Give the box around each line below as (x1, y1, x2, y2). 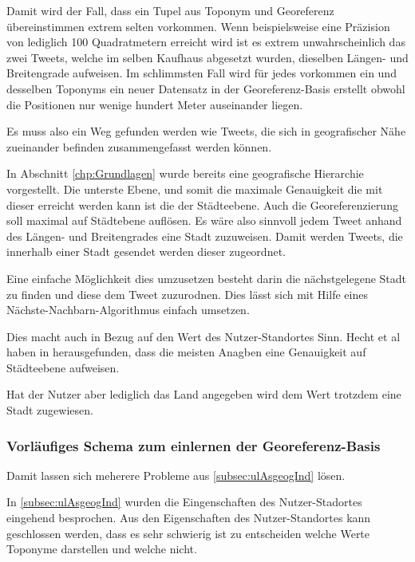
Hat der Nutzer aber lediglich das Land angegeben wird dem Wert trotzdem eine (6, 386, 401, 403)
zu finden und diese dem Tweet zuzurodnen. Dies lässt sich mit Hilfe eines (6, 285, 368, 302)
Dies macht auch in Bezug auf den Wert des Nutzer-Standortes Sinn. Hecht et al (6, 328, 401, 344)
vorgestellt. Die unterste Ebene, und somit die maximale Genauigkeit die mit (6, 180, 383, 197)
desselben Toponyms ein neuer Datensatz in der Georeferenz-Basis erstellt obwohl (6, 80, 405, 96)
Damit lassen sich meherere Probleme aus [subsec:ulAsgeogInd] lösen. (6, 466, 346, 483)
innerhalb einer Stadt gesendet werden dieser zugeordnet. (6, 243, 286, 260)
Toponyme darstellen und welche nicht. (6, 540, 197, 557)
